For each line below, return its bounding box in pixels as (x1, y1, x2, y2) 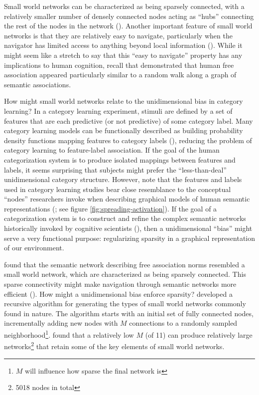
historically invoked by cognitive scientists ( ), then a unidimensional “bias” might (4, 223, 253, 233)
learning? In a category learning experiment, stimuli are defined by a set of (4, 105, 233, 116)
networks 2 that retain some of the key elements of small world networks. (4, 340, 225, 351)
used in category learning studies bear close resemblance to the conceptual (4, 184, 231, 194)
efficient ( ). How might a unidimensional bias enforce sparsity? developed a (4, 288, 233, 299)
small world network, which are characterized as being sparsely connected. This (4, 269, 246, 279)
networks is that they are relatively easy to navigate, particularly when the (4, 30, 233, 40)
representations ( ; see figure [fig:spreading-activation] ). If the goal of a (4, 203, 217, 213)
